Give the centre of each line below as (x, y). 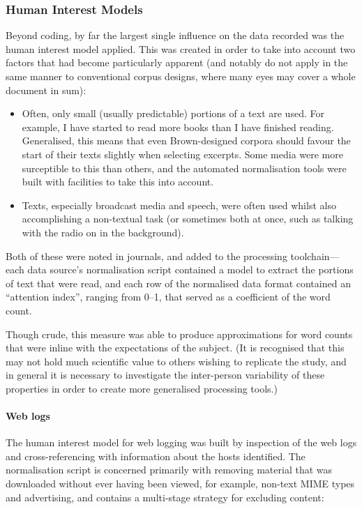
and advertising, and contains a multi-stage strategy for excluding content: (165, 497)
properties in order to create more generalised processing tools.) (142, 388)
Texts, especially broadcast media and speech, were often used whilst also (179, 205)
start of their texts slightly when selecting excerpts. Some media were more (182, 154)
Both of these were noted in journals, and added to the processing (146, 256)
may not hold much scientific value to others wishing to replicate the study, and (176, 361)
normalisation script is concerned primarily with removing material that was (169, 470)
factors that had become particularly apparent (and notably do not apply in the (177, 62)
